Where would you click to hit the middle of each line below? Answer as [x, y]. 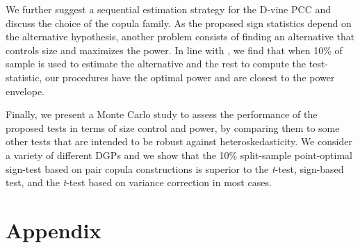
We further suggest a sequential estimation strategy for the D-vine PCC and [168, 9]
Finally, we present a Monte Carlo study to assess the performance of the [162, 114]
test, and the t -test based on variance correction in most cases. [139, 182]
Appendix [54, 230]
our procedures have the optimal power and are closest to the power [190, 77]
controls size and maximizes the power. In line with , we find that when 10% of [174, 50]
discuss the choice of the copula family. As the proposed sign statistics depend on [179, 23]
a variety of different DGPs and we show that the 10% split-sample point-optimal [179, 155]
